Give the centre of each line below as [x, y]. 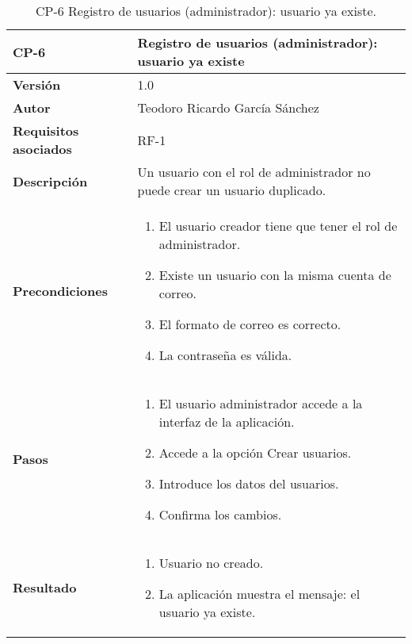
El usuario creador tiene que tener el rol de [278, 226]
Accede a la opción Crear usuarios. [255, 452]
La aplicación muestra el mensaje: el [259, 594]
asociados [42, 149]
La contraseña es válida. [225, 355]
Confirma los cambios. [220, 514]
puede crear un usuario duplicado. [232, 190]
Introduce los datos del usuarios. [249, 483]
